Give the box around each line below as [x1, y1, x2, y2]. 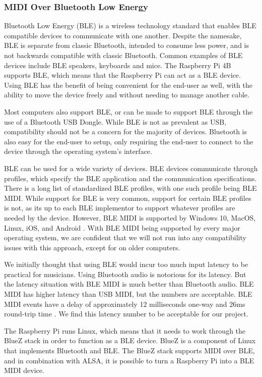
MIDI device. [4, 365, 44, 375]
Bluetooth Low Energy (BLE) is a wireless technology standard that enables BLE [4, 20, 256, 31]
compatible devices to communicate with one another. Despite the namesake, [4, 30, 242, 40]
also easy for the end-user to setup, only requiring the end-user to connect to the [4, 136, 253, 146]
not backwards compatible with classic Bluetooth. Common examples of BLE [4, 50, 243, 60]
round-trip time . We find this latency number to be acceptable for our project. [4, 308, 248, 319]
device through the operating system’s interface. [4, 146, 152, 156]
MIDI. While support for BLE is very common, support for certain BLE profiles [4, 192, 251, 203]
